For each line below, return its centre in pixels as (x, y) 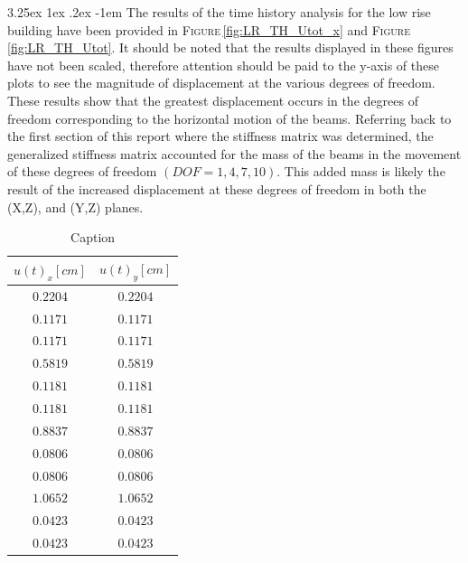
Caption (93, 237)
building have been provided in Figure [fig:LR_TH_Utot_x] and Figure (209, 29)
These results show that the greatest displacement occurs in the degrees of (213, 100)
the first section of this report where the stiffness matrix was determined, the (220, 136)
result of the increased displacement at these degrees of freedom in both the (217, 188)
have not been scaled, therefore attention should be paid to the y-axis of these (223, 65)
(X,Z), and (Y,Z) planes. (75, 206)
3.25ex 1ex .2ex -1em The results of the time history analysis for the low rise (219, 12)
